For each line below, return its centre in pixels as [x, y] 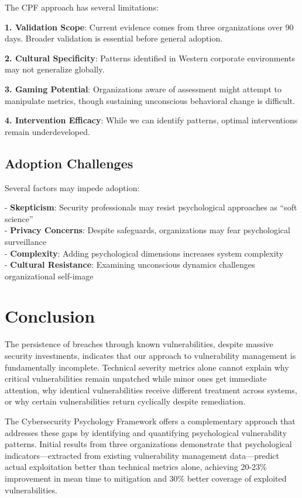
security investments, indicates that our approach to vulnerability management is [150, 356]
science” [19, 218]
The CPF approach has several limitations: [82, 7]
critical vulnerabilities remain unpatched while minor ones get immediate [136, 378]
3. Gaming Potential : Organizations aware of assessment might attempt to [143, 89]
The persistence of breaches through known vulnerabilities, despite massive [139, 344]
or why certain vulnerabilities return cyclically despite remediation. [125, 401]
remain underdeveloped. [47, 131]
